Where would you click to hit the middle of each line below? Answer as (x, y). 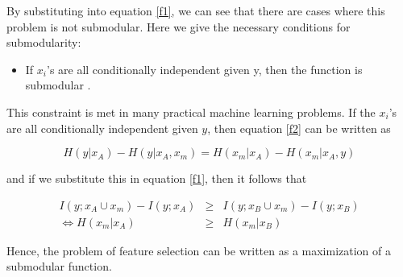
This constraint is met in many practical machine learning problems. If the (191, 112)
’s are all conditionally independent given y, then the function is (204, 69)
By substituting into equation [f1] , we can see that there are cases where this (196, 10)
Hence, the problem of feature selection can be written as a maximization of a (199, 250)
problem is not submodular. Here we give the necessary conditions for (179, 26)
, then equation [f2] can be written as (299, 128)
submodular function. (59, 266)
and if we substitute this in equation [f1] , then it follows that (157, 178)
